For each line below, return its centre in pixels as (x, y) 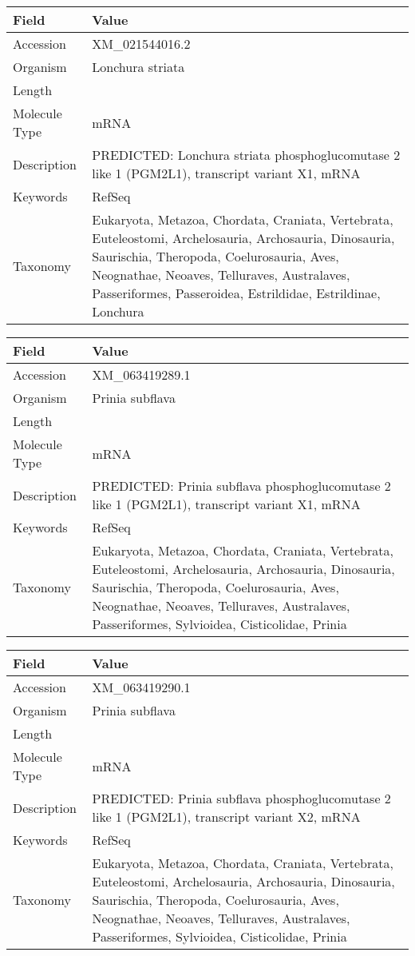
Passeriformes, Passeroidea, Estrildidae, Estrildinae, (236, 293)
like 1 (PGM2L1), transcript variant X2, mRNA (226, 817)
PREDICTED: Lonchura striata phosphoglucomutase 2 (246, 155)
